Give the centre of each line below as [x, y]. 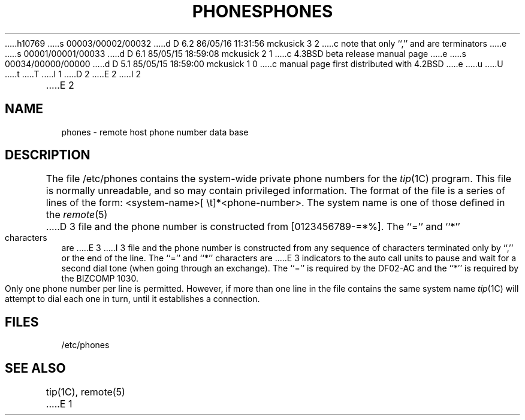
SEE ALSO [35, 368]
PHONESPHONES [262, 11]
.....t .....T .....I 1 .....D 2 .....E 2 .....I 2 [73, 74]
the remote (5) [77, 215]
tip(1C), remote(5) [85, 392]
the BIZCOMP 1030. [100, 279]
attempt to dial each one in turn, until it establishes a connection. [132, 299]
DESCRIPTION [48, 155]
